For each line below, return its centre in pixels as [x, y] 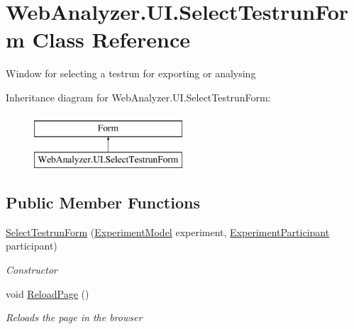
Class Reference [111, 39]
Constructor [32, 270]
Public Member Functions [103, 202]
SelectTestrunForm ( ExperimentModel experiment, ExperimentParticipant [168, 232]
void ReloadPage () [48, 293]
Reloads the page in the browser [74, 317]
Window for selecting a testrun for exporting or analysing [131, 73]
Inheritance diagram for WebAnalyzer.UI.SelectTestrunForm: [138, 97]
